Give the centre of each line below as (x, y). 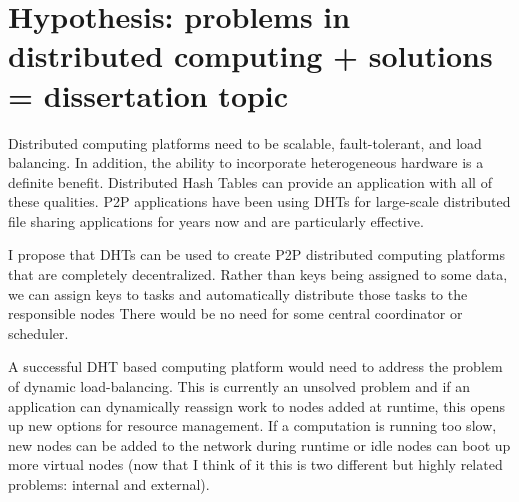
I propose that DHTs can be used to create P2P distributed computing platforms (256, 254)
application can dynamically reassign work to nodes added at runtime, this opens (257, 405)
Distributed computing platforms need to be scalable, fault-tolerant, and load (245, 142)
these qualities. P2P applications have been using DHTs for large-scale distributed (259, 201)
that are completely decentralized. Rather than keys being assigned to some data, (258, 274)
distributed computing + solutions (250, 55)
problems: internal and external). (109, 484)
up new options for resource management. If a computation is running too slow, (252, 425)
